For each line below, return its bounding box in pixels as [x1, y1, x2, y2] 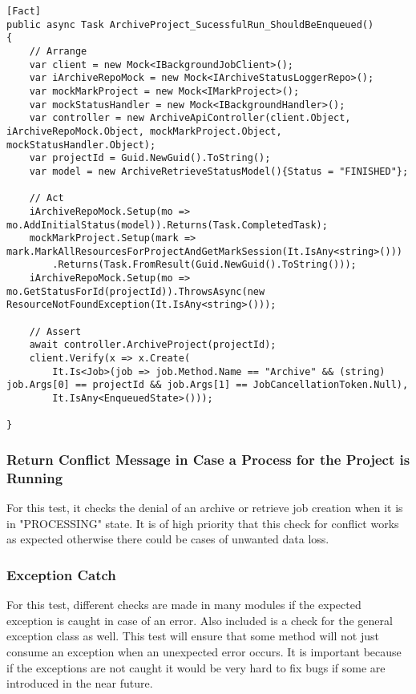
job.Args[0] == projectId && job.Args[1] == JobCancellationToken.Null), [6, 379, 409, 391]
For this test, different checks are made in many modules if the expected [6, 596, 361, 613]
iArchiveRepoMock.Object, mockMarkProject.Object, [6, 125, 282, 137]
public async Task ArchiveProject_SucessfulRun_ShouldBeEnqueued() [6, 18, 374, 30]
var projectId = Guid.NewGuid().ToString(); [29, 152, 271, 164]
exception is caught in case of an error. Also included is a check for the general [6, 611, 393, 628]
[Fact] [6, 6, 41, 17]
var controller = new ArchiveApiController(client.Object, [29, 112, 351, 124]
